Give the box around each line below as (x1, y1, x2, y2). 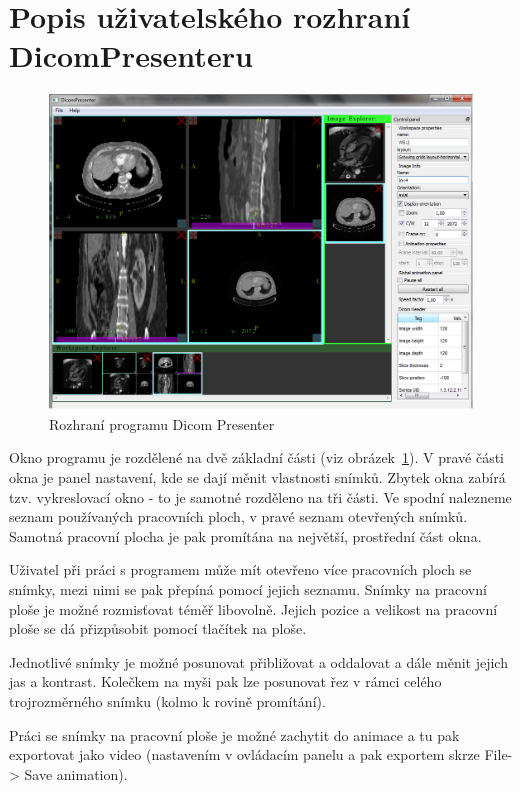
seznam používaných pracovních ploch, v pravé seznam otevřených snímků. (9, 506, 468, 527)
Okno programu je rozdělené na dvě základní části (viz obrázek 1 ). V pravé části (9, 447, 505, 468)
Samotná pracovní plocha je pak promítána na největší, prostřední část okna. (9, 525, 482, 546)
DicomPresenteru (9, 35, 253, 76)
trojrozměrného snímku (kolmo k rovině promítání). (9, 690, 326, 711)
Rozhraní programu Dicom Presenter (49, 413, 275, 434)
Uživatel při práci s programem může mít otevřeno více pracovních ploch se (9, 559, 472, 580)
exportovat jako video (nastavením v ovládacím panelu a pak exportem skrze (9, 744, 480, 765)
